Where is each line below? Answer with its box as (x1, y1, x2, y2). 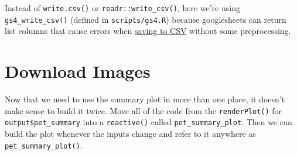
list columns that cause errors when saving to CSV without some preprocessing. (5, 25, 291, 37)
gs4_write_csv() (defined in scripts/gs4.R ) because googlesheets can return (5, 13, 286, 25)
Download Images (5, 59, 151, 83)
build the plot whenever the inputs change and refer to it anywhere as (5, 127, 256, 139)
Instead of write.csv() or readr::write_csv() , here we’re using (5, 2, 240, 13)
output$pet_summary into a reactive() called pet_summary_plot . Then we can (5, 116, 292, 128)
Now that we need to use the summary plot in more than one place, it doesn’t (5, 93, 285, 105)
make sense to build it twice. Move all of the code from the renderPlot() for (5, 104, 282, 116)
